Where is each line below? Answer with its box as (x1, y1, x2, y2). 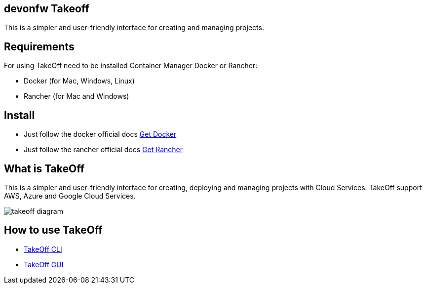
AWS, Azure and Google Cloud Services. (4, 191, 136, 200)
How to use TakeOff (4, 224, 103, 237)
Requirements (4, 40, 75, 53)
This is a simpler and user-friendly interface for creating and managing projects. (4, 23, 264, 32)
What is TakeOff (4, 162, 85, 175)
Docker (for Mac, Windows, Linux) (24, 77, 135, 85)
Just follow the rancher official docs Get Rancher (24, 145, 183, 154)
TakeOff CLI (24, 245, 62, 253)
